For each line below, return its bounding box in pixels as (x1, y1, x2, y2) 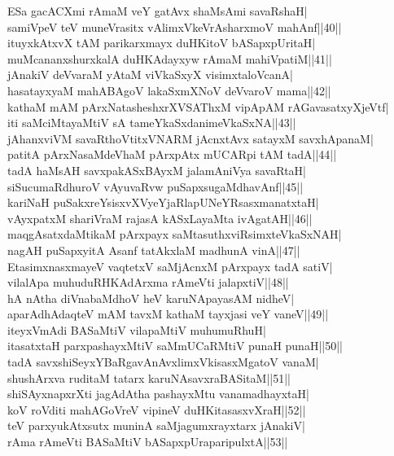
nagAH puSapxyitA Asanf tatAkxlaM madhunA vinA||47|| (7, 241, 300, 258)
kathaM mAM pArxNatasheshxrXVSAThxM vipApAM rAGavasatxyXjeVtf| (7, 98, 389, 115)
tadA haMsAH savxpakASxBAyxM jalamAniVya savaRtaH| (7, 161, 306, 178)
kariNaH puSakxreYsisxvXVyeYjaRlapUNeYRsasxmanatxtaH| (7, 194, 319, 211)
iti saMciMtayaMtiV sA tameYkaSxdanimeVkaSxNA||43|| (7, 114, 296, 131)
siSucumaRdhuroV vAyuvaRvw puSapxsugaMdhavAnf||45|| (7, 178, 304, 195)
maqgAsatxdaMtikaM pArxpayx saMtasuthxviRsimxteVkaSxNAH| (7, 226, 342, 243)
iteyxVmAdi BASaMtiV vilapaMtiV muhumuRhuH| (7, 321, 266, 338)
